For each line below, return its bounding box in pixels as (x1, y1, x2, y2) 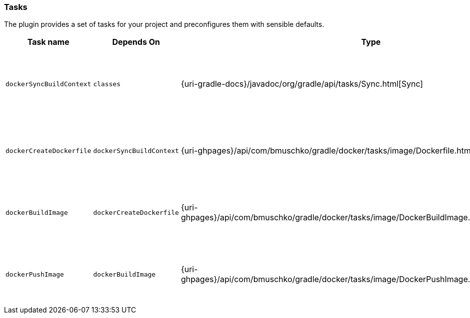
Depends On (112, 37, 160, 47)
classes (93, 80, 120, 88)
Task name (27, 37, 70, 47)
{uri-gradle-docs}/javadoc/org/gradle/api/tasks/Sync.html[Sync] (181, 79, 423, 89)
